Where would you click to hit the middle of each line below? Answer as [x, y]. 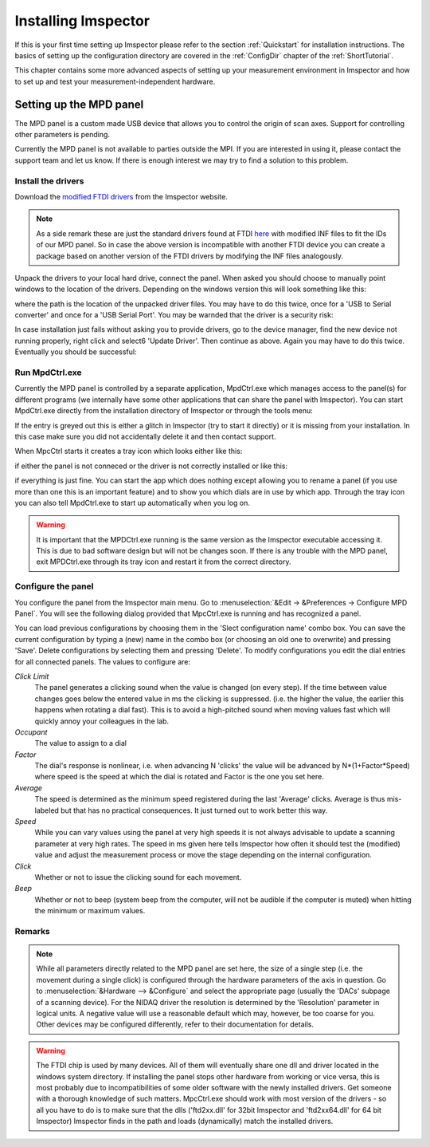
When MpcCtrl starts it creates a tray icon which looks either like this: [129, 451]
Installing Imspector [82, 21]
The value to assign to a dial [81, 743]
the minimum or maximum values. [90, 911]
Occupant [31, 732]
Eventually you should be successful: [76, 352]
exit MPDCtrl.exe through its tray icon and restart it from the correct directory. [164, 562]
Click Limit [32, 676]
